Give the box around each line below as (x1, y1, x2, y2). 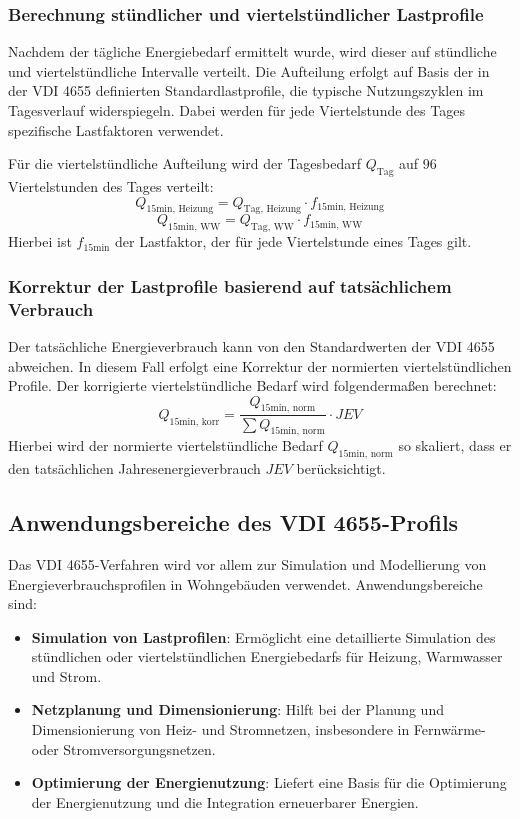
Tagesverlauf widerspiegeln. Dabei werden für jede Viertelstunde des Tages (8, 100, 465, 120)
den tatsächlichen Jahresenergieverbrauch (8, 458, 261, 479)
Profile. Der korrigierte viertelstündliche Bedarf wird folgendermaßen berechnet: (8, 375, 497, 396)
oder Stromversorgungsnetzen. (31, 738, 216, 759)
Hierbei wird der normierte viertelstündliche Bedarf (8, 435, 323, 456)
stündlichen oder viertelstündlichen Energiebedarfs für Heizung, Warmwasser (31, 646, 503, 667)
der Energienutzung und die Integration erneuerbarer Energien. (31, 791, 419, 812)
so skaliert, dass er (398, 435, 512, 456)
